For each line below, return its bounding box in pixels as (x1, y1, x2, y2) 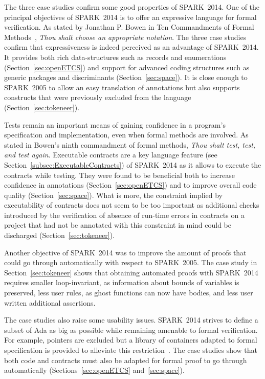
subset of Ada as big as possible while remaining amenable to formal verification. (4, 324, 258, 335)
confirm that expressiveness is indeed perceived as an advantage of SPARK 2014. (4, 42, 259, 52)
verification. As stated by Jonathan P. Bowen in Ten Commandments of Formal (4, 22, 254, 32)
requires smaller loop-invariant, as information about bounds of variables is (4, 277, 239, 288)
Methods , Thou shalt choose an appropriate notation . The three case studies (4, 31, 247, 42)
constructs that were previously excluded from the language (4, 92, 191, 103)
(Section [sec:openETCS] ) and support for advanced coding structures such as (4, 62, 250, 72)
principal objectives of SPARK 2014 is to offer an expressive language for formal (4, 11, 257, 22)
